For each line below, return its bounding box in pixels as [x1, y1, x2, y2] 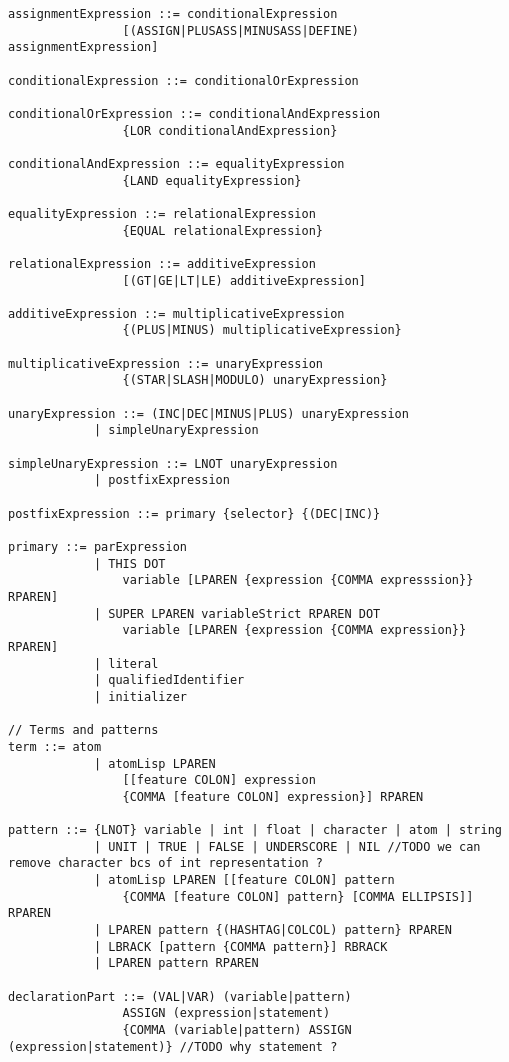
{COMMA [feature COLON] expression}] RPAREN [122, 789, 424, 804]
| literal [93, 656, 159, 671]
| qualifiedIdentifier [93, 673, 245, 688]
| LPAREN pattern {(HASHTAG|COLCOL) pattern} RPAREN [93, 923, 452, 938]
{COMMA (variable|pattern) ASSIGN [122, 1023, 352, 1038]
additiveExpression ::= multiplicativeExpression [8, 306, 345, 321]
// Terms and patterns [8, 723, 159, 738]
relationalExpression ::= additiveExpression [8, 256, 316, 271]
